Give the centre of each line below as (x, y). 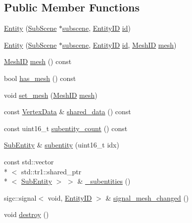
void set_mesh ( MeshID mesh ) (51, 95)
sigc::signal (20, 197)
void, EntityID (70, 197)
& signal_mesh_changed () (147, 197)
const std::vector (29, 161)
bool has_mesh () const (40, 78)
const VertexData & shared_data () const (68, 111)
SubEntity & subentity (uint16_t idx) (62, 145)
